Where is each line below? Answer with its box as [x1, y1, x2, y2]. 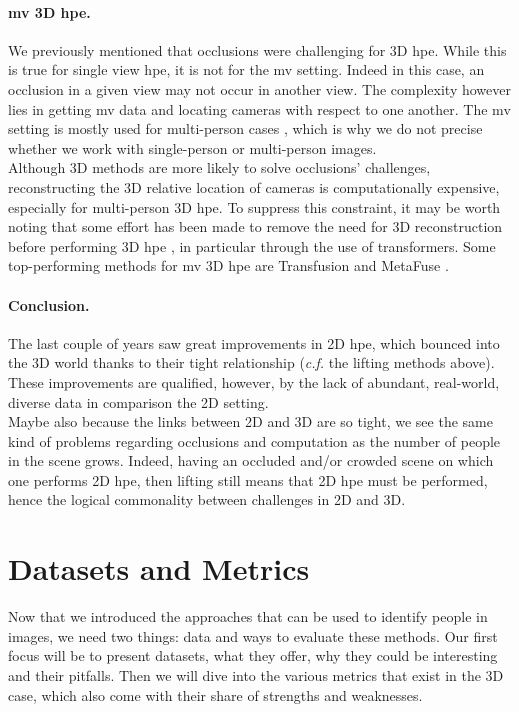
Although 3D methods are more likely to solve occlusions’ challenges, [8, 157, 431, 178]
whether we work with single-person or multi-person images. [8, 137, 377, 158]
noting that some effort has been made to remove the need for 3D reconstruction [8, 216, 503, 237]
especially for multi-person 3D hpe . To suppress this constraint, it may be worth [8, 196, 501, 217]
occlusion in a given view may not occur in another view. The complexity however [8, 78, 511, 99]
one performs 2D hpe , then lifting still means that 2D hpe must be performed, [8, 469, 488, 490]
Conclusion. [8, 294, 90, 315]
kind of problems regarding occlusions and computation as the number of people [8, 430, 501, 451]
